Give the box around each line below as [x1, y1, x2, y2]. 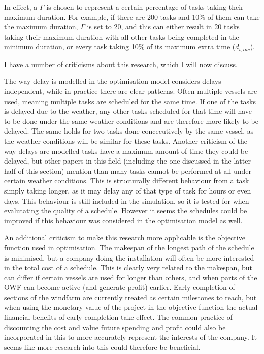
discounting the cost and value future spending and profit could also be [4, 321, 226, 332]
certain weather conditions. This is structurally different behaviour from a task [4, 175, 249, 186]
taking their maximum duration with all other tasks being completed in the [4, 31, 239, 42]
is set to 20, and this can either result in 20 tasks [87, 21, 240, 32]
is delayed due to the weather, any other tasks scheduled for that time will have [4, 106, 252, 116]
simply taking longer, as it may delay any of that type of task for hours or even [4, 185, 251, 196]
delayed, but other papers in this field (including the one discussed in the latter [4, 155, 251, 166]
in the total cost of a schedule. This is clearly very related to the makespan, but [4, 262, 252, 273]
